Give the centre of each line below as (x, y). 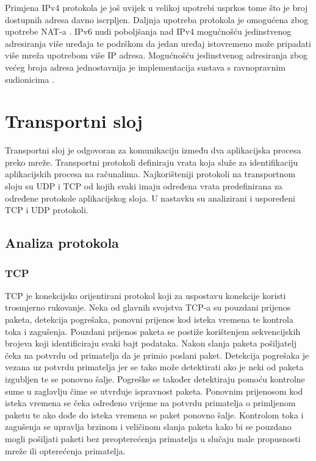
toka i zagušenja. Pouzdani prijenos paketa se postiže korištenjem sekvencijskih (153, 331)
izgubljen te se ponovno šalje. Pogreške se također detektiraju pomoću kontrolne (155, 379)
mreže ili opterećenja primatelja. (65, 450)
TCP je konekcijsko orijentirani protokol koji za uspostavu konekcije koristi (145, 295)
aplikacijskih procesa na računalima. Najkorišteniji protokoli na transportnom (150, 174)
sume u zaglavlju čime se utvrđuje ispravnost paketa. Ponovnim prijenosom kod (154, 391)
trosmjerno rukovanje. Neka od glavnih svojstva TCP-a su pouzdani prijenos (148, 307)
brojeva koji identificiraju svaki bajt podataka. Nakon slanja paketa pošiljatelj (151, 343)
